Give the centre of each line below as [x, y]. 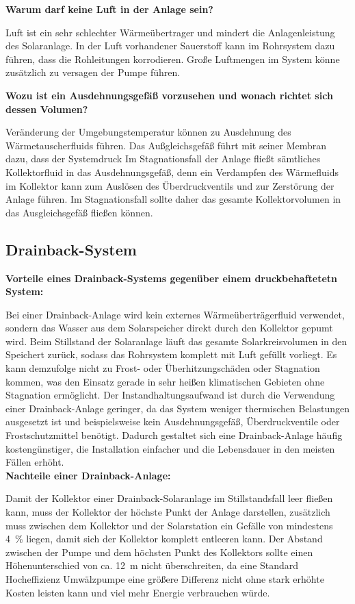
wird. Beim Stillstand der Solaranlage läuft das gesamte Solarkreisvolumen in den [176, 341]
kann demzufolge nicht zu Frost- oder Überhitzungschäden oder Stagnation [163, 368]
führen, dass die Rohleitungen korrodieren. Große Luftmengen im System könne [173, 59]
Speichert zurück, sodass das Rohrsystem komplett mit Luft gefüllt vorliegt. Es [171, 354]
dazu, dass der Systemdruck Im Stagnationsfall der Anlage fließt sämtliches [163, 159]
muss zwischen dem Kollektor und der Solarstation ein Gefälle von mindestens [169, 525]
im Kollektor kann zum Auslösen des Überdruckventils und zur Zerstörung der [170, 185]
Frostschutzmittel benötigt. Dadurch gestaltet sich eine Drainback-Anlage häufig [174, 435]
